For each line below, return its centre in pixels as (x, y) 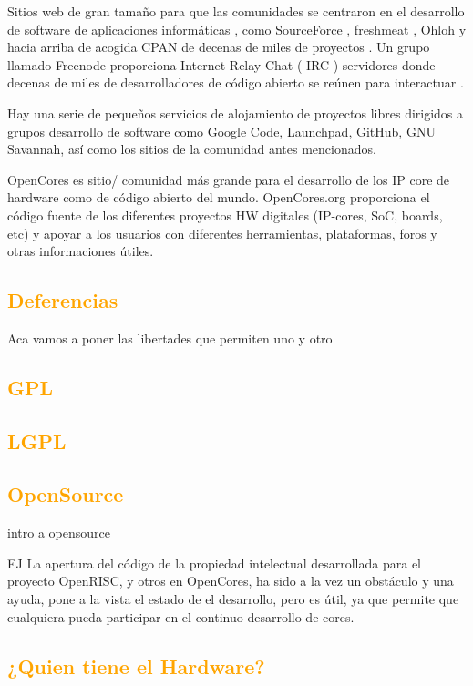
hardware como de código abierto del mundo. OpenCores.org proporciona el (219, 197)
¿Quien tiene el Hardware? (136, 666)
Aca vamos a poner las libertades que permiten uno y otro (170, 338)
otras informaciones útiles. (81, 251)
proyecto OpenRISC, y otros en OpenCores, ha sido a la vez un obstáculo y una (231, 581)
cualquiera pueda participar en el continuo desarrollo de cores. (181, 616)
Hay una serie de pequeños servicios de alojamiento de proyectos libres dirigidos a (236, 113)
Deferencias (63, 300)
